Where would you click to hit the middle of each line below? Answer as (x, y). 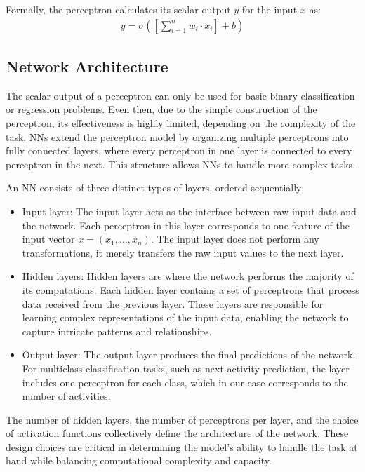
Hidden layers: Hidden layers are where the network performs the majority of (188, 276)
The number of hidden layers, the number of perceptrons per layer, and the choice (182, 419)
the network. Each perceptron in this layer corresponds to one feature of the (186, 225)
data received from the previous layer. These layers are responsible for (173, 303)
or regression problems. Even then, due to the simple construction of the (161, 109)
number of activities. (66, 396)
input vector (48, 239)
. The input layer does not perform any (235, 239)
